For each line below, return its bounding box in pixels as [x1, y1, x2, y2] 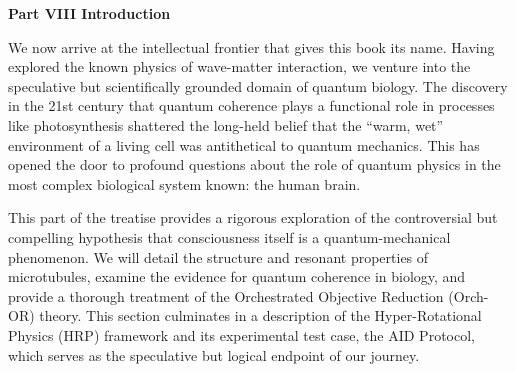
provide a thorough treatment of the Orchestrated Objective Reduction [8, 285, 444, 306]
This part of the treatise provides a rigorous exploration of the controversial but [8, 207, 498, 228]
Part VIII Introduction [8, 3, 171, 23]
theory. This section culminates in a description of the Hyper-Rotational [39, 305, 482, 326]
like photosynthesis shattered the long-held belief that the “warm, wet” [8, 114, 444, 135]
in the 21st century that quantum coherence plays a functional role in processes [8, 95, 495, 116]
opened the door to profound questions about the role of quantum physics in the [8, 154, 501, 175]
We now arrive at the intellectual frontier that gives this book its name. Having [8, 36, 495, 57]
